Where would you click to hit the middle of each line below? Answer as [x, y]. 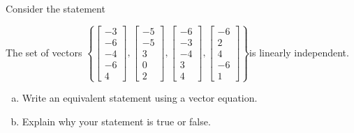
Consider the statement [56, 8]
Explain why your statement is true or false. [116, 121]
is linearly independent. [299, 52]
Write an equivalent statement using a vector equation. [140, 98]
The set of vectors [44, 52]
